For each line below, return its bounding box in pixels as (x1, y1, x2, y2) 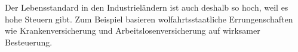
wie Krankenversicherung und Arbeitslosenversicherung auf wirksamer (5, 24, 260, 37)
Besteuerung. (5, 35, 53, 48)
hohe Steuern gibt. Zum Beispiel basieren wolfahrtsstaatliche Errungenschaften (5, 12, 293, 25)
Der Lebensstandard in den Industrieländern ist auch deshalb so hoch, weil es (5, 1, 288, 13)
